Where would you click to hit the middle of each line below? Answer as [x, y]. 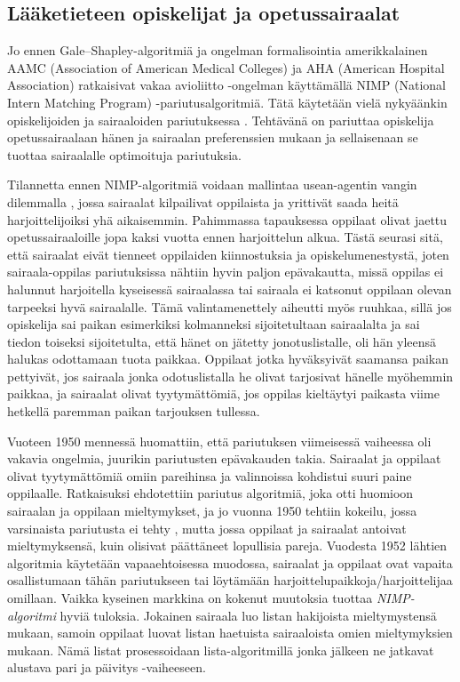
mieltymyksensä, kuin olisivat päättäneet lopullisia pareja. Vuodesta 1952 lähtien [227, 546]
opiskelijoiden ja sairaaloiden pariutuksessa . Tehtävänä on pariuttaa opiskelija [221, 120]
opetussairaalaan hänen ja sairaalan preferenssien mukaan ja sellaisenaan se [213, 137]
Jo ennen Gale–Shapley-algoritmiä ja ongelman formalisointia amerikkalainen [218, 50]
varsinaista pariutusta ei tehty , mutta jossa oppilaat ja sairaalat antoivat [207, 528]
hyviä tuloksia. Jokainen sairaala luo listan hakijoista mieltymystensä [248, 615]
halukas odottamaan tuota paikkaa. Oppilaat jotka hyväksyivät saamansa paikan [228, 359]
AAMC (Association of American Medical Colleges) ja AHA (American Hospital [226, 67]
